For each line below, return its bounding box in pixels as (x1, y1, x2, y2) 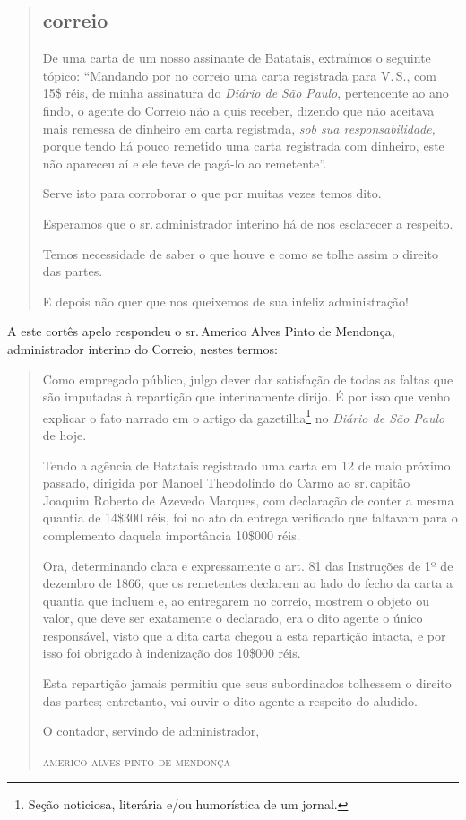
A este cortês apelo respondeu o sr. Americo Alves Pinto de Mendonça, (7, 322, 395, 341)
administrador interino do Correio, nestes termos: (7, 339, 278, 358)
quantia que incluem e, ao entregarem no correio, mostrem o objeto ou (42, 591, 429, 609)
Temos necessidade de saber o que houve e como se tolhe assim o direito (42, 244, 438, 263)
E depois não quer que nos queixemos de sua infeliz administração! (42, 291, 410, 310)
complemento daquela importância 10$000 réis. (42, 525, 300, 544)
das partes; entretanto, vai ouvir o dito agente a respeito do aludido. (42, 691, 418, 710)
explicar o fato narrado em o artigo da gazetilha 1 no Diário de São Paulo (42, 405, 445, 427)
